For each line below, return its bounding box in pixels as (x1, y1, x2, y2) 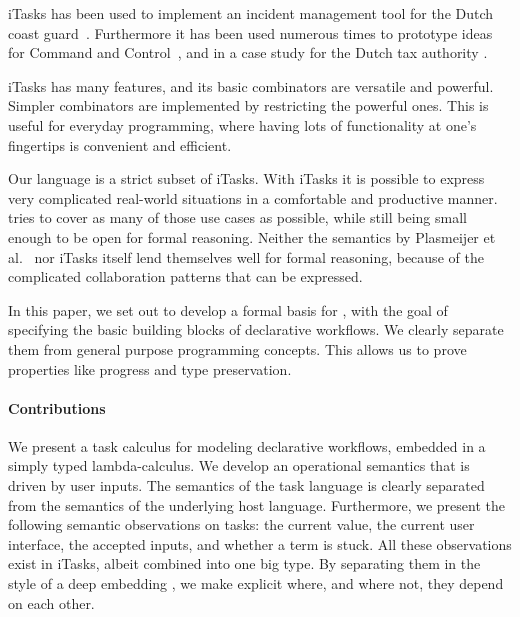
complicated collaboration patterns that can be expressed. (8, 266, 363, 287)
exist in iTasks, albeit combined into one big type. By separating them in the (8, 553, 481, 574)
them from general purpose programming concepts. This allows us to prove (8, 338, 467, 359)
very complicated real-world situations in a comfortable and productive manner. (8, 187, 498, 208)
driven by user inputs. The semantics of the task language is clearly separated (8, 475, 485, 496)
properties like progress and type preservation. (8, 358, 292, 379)
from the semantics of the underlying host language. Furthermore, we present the (8, 494, 505, 515)
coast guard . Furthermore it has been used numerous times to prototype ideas (8, 22, 493, 43)
